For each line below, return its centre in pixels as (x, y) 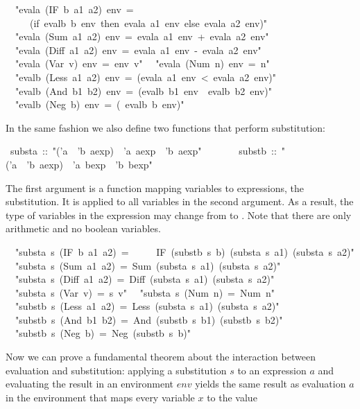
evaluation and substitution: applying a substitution (116, 370)
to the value (232, 397)
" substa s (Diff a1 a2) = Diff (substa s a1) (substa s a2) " (145, 279)
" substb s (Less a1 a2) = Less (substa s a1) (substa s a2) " (147, 306)
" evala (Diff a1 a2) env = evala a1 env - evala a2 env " (138, 50)
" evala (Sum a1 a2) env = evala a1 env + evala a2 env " (142, 36)
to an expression (272, 370)
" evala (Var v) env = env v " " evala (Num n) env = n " (143, 63)
